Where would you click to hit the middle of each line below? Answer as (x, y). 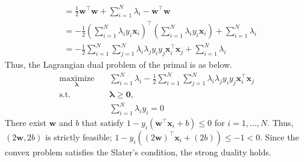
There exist (26, 122)
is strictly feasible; (79, 136)
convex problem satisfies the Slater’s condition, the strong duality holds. (138, 151)
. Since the (280, 136)
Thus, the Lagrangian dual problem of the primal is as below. (119, 64)
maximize (77, 79)
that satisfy (103, 122)
